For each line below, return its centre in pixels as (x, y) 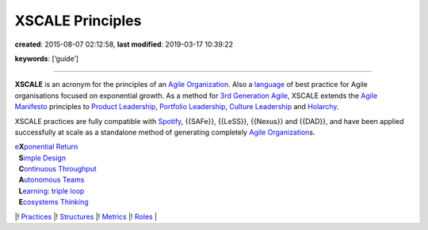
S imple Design (42, 157)
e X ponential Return (46, 147)
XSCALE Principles (78, 21)
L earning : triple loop (52, 190)
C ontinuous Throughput (57, 169)
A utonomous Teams (52, 180)
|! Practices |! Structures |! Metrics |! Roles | (86, 217)
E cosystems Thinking (53, 202)
